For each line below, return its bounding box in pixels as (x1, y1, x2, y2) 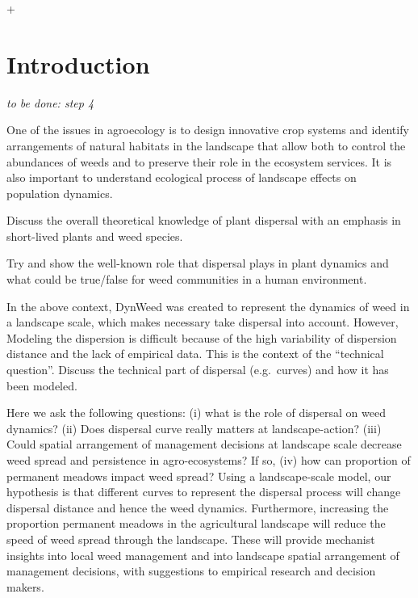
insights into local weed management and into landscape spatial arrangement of (6, 546, 399, 563)
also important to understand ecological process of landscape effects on (6, 169, 357, 186)
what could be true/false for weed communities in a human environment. (6, 271, 367, 288)
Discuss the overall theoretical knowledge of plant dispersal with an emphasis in (6, 212, 401, 229)
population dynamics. (6, 184, 113, 201)
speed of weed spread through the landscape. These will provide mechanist (6, 530, 375, 547)
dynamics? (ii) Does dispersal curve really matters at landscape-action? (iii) (6, 419, 382, 436)
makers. (6, 578, 44, 595)
